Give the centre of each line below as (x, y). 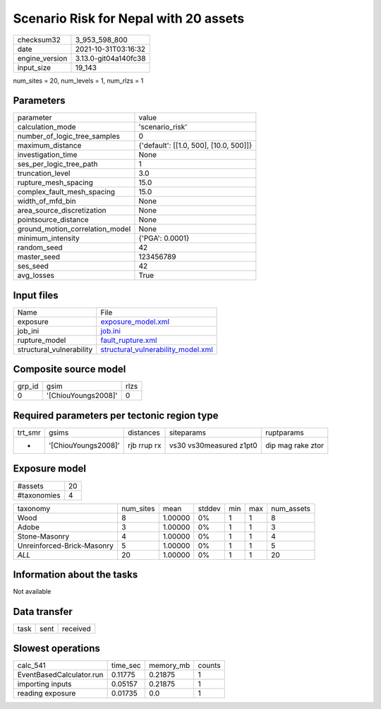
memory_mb (169, 666)
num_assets (290, 508)
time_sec (126, 666)
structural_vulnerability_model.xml (157, 349)
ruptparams (284, 433)
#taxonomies (39, 495)
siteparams (188, 433)
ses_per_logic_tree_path (58, 164)
